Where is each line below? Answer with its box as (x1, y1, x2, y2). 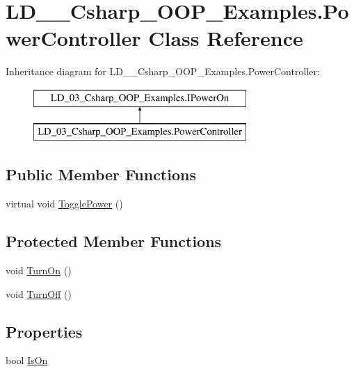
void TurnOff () (6, 286, 72, 301)
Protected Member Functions (6, 230, 222, 252)
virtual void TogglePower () (6, 196, 123, 211)
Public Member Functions (6, 164, 196, 185)
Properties (6, 320, 83, 342)
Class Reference (148, 24, 303, 52)
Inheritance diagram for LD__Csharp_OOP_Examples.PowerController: (6, 64, 320, 79)
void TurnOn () (6, 263, 72, 278)
